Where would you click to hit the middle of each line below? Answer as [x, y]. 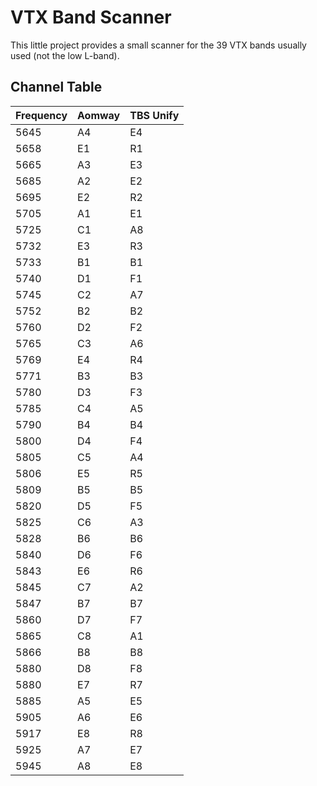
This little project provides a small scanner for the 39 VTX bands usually [158, 45]
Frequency [41, 115]
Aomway [99, 115]
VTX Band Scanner [91, 17]
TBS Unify [154, 115]
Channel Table [56, 87]
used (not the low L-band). [65, 55]
